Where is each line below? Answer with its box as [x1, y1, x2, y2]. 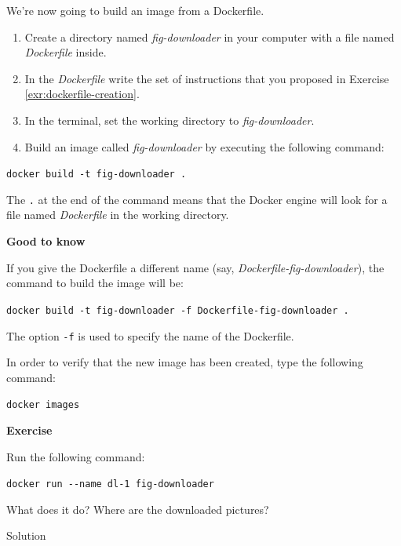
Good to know [6, 233, 86, 249]
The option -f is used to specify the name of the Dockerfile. [6, 327, 294, 344]
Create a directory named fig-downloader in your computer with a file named [24, 28, 395, 45]
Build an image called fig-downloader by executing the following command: [24, 138, 385, 155]
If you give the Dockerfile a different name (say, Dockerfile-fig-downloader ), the [6, 259, 385, 275]
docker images [6, 399, 80, 411]
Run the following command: [6, 448, 145, 464]
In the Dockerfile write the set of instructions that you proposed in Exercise [24, 70, 389, 86]
